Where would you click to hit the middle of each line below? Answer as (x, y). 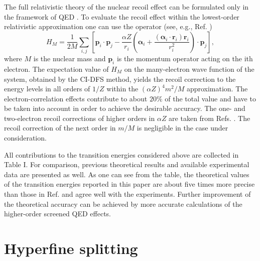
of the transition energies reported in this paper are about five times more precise (129, 184)
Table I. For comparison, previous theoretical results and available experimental (127, 164)
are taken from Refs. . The (210, 118)
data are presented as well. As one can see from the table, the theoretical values (127, 174)
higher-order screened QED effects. (58, 214)
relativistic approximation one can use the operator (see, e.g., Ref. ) (108, 26)
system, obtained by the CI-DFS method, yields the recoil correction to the (120, 79)
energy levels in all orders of (47, 89)
